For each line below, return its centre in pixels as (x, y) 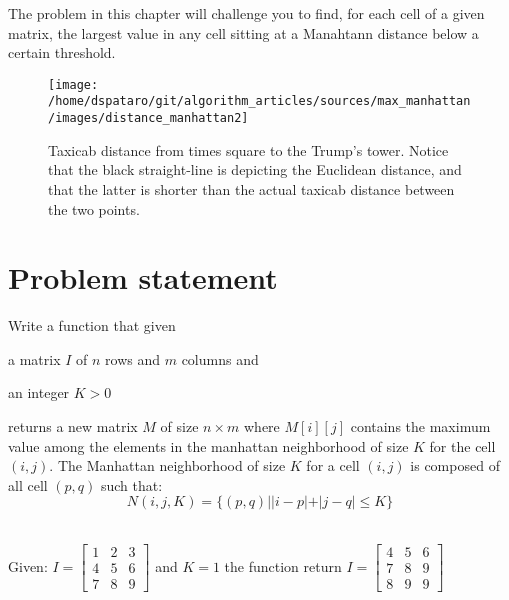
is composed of (455, 465)
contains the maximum (420, 426)
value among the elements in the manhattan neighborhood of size (208, 445)
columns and (220, 358)
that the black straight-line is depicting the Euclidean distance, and (255, 169)
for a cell (333, 465)
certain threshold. (62, 52)
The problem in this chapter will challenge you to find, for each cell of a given (246, 13)
